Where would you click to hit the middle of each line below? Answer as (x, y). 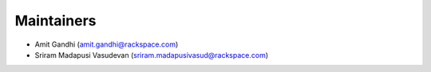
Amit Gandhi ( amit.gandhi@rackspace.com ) (107, 44)
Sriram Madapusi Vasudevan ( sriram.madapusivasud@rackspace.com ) (152, 55)
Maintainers (55, 21)
